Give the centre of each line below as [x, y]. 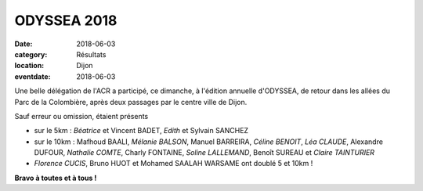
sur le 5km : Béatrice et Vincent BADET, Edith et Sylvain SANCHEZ [141, 131]
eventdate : [33, 76]
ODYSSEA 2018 [66, 20]
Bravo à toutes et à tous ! [56, 178]
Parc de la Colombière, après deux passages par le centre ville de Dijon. [131, 102]
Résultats [91, 54]
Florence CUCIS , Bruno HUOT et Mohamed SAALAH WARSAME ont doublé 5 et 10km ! [174, 164]
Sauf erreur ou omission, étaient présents [81, 116]
